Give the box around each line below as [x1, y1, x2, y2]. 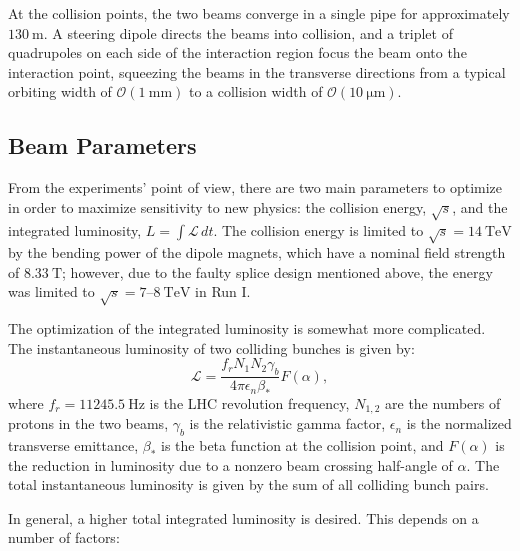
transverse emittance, [8, 434, 139, 455]
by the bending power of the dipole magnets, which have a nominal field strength [8, 242, 506, 263]
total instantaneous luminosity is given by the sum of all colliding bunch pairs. [8, 474, 489, 495]
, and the [452, 196, 508, 217]
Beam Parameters [8, 130, 197, 161]
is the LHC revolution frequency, [149, 392, 350, 413]
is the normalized [406, 413, 512, 434]
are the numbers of [385, 392, 501, 413]
